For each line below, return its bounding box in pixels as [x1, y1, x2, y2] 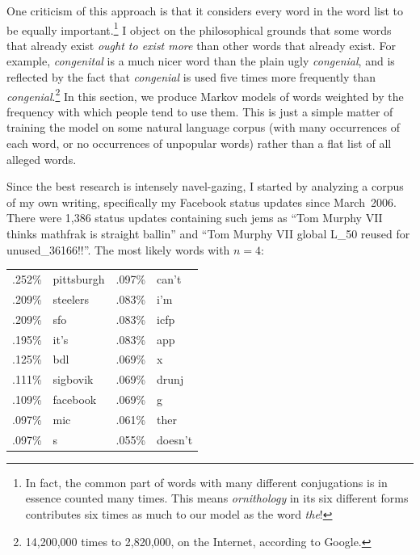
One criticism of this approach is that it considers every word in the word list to [6, 2, 404, 19]
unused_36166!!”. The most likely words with [6, 241, 230, 258]
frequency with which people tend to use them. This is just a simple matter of [6, 103, 393, 120]
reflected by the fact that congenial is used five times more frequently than [6, 69, 376, 86]
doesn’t [157, 431, 193, 448]
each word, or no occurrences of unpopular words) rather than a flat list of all [6, 135, 392, 152]
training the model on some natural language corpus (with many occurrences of [6, 119, 400, 136]
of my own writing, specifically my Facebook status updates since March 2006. [6, 193, 397, 210]
